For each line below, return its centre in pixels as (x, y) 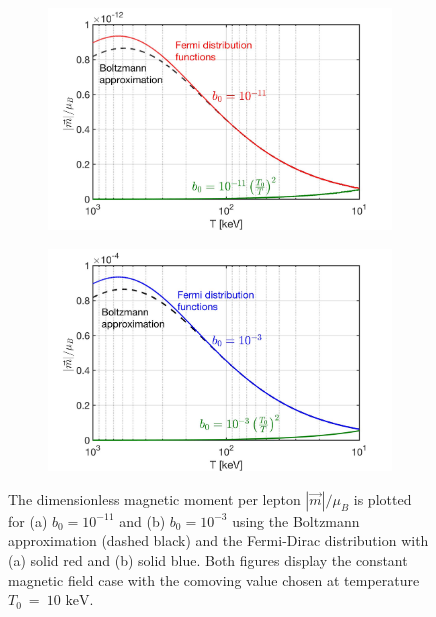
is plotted (382, 498)
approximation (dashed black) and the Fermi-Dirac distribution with (218, 540)
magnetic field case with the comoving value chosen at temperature (214, 579)
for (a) (28, 520)
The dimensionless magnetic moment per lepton (154, 498)
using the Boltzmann (296, 520)
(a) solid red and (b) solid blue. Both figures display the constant (208, 559)
